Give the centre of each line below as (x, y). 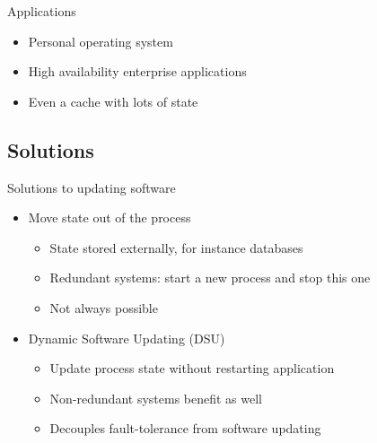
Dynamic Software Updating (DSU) (127, 338)
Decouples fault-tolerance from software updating (185, 428)
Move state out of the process (110, 217)
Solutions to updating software (92, 187)
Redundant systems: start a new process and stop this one (210, 278)
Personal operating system (101, 41)
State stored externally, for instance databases (176, 247)
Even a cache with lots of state (113, 101)
